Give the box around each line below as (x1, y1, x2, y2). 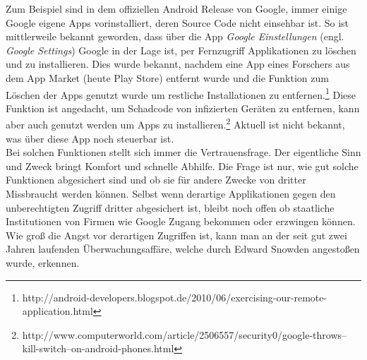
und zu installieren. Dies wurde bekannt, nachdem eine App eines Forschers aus (6, 56, 350, 71)
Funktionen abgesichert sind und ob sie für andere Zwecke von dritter (6, 172, 306, 187)
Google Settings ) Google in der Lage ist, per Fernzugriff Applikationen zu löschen (6, 42, 356, 57)
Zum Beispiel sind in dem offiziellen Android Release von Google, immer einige (6, 1, 347, 16)
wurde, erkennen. (6, 256, 80, 270)
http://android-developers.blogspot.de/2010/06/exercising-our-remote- (22, 289, 327, 304)
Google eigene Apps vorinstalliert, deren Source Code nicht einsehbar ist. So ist (6, 15, 349, 30)
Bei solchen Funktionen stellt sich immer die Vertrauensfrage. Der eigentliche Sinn (6, 145, 361, 160)
